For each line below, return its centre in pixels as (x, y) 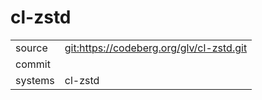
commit (33, 64)
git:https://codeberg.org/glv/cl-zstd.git (156, 48)
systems (35, 80)
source (31, 48)
